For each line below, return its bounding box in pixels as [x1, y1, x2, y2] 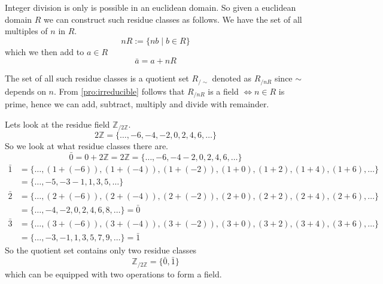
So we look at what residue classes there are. [5, 140, 168, 152]
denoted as [212, 72, 251, 84]
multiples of [5, 25, 48, 37]
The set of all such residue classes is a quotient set [5, 72, 189, 84]
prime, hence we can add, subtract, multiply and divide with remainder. [5, 98, 269, 110]
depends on [5, 84, 46, 97]
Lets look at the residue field [5, 117, 110, 130]
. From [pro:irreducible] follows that [54, 84, 185, 97]
